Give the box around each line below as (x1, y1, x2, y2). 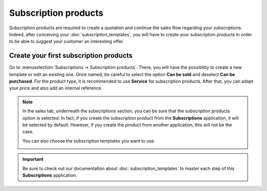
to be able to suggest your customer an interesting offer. (9, 39, 124, 45)
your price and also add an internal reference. (9, 85, 102, 91)
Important (22, 156, 44, 162)
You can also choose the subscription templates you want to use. (22, 138, 155, 143)
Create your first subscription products (9, 51, 133, 60)
